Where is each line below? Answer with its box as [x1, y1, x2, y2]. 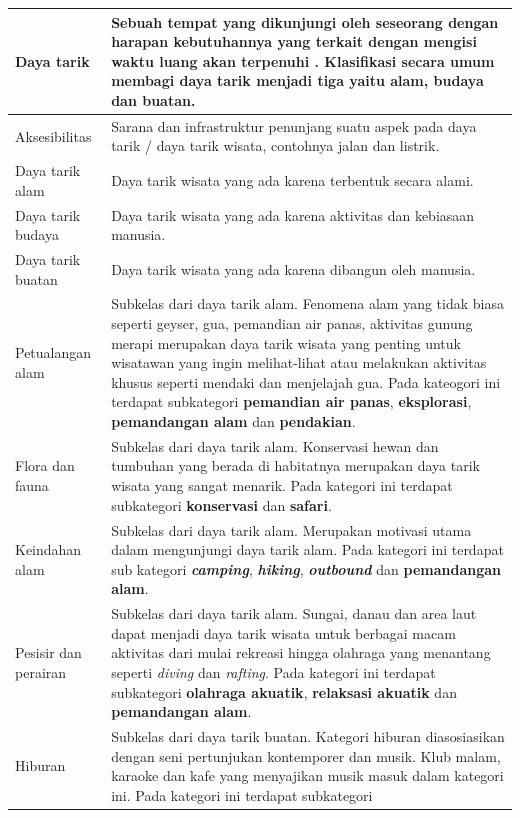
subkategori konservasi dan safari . [111, 494, 332, 515]
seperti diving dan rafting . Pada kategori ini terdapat [111, 661, 436, 682]
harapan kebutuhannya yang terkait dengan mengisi [111, 31, 477, 52]
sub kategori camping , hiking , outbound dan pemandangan [111, 558, 501, 579]
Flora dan [15, 455, 75, 476]
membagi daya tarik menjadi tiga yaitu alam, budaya [111, 70, 484, 91]
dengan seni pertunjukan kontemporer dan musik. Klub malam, [111, 745, 501, 766]
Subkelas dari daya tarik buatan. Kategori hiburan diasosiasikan [111, 725, 505, 746]
